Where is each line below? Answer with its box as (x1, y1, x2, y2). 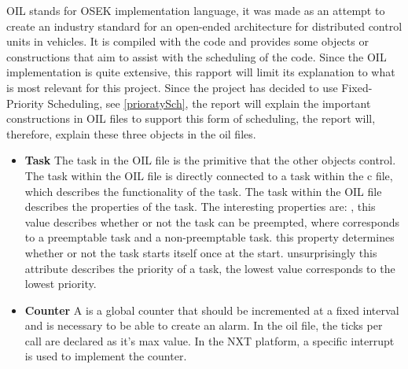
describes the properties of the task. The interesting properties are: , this (24, 198, 376, 215)
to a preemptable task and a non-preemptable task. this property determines (24, 229, 395, 245)
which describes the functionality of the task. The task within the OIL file (24, 183, 382, 199)
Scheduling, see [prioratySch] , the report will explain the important (47, 94, 371, 111)
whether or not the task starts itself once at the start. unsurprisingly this (24, 244, 377, 260)
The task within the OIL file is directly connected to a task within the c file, (24, 167, 393, 183)
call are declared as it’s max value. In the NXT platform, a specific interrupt (24, 332, 395, 349)
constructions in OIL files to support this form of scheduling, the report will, (6, 110, 376, 127)
